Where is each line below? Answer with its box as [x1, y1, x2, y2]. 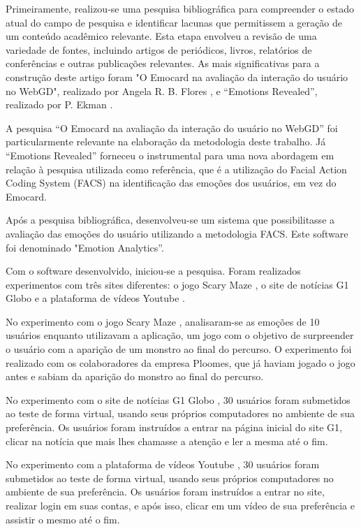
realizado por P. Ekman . [6, 97, 113, 112]
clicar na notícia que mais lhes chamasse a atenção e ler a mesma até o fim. [6, 433, 328, 448]
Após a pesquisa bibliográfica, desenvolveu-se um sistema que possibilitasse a [6, 212, 335, 227]
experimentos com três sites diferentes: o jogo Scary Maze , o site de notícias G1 [6, 277, 349, 291]
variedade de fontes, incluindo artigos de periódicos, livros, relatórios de [6, 42, 312, 57]
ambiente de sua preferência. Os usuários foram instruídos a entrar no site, [6, 484, 325, 499]
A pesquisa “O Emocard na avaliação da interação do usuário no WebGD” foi [6, 120, 338, 135]
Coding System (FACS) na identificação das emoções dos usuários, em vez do [6, 175, 337, 190]
